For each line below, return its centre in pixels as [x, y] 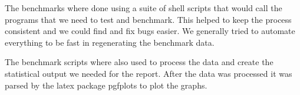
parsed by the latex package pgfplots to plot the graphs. [106, 85]
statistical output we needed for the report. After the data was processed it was [149, 73]
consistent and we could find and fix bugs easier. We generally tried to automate [150, 31]
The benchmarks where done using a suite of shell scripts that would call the [144, 8]
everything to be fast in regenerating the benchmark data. [110, 42]
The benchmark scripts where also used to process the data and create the [139, 62]
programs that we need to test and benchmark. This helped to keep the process [148, 19]
